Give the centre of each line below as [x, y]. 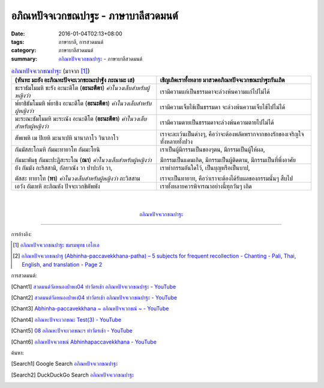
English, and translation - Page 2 [62, 264]
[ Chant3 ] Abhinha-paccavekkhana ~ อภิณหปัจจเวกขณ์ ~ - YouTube [90, 309]
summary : [24, 59]
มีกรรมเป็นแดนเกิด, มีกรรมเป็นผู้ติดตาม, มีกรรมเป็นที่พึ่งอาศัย [228, 160]
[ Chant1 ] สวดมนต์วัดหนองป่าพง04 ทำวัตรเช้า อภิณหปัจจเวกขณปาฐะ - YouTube [94, 286]
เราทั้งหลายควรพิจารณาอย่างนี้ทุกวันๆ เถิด [206, 186]
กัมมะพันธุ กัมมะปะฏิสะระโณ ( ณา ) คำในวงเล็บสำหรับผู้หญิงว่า [83, 160]
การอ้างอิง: [22, 234]
